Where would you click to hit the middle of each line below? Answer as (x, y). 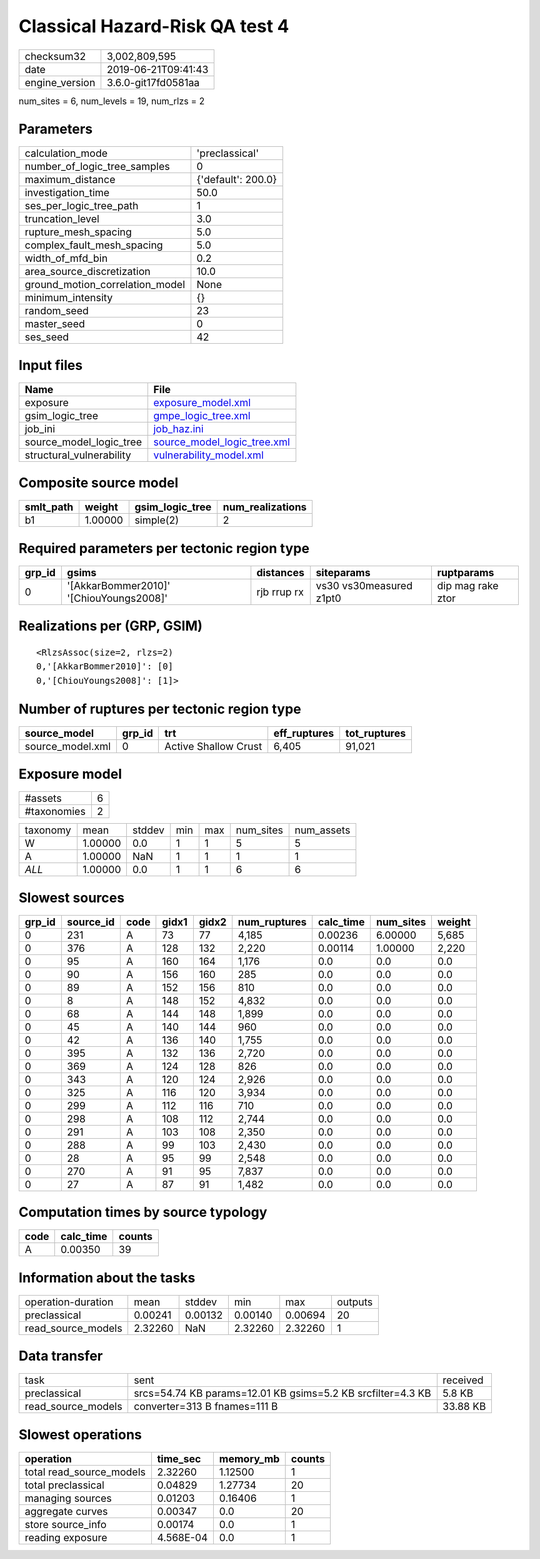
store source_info (65, 1524)
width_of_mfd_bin (66, 258)
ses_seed (47, 337)
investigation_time (67, 193)
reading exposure (66, 1537)
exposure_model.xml (202, 402)
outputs (355, 1302)
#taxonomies (55, 812)
